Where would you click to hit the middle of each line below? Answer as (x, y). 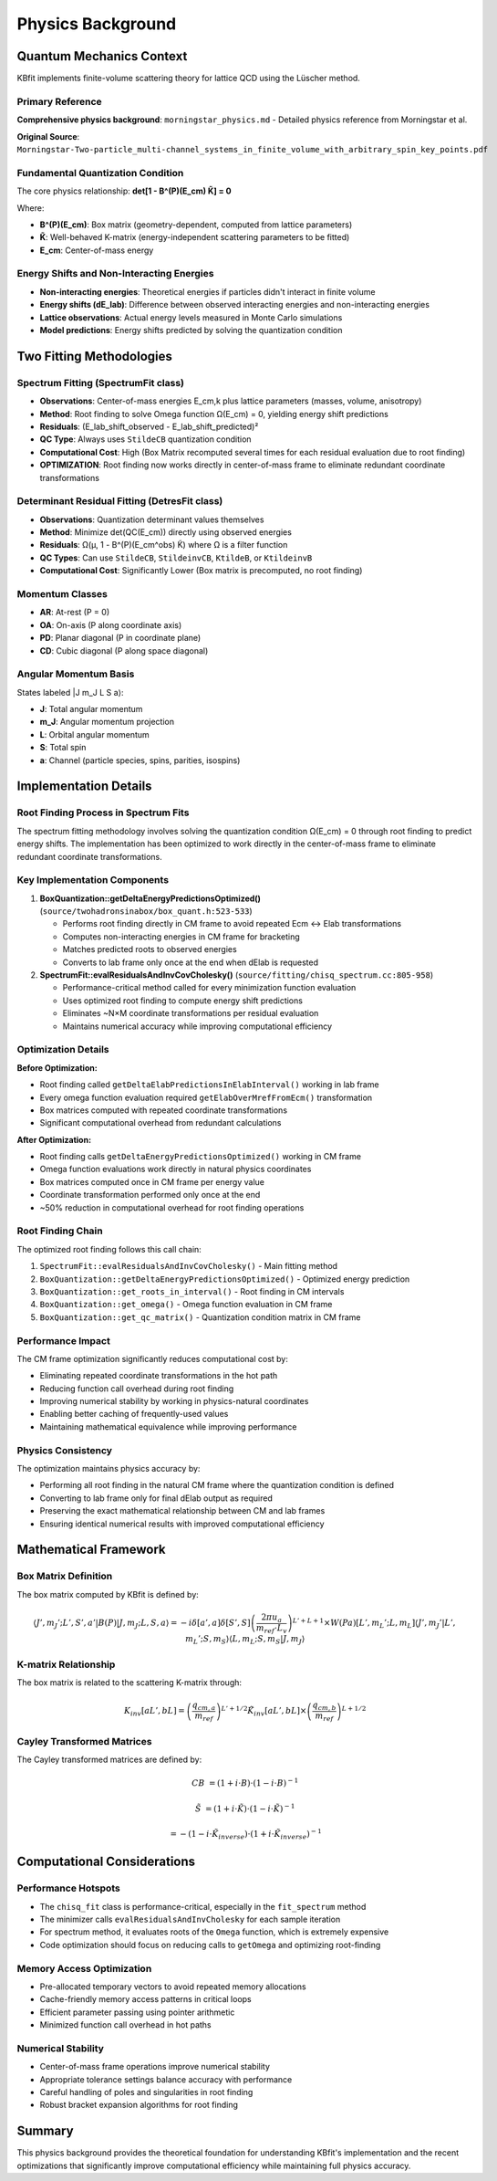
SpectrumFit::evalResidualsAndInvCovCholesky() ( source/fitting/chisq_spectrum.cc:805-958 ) (236, 975)
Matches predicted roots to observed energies (150, 949)
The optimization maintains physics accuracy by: (109, 1468)
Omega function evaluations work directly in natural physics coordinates (176, 1169)
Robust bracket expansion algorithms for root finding (139, 2105)
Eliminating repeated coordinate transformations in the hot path (159, 1376)
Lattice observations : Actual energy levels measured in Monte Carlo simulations (191, 317)
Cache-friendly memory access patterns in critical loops (146, 1999)
